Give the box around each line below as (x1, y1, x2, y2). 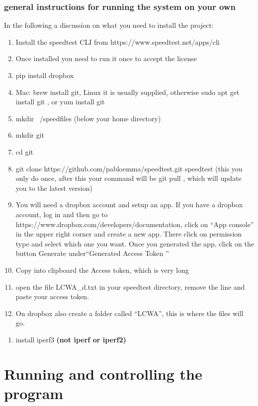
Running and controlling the (4, 363, 202, 384)
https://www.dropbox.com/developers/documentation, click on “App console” (15, 219, 254, 229)
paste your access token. (15, 291, 89, 302)
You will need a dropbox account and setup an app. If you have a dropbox (15, 199, 243, 210)
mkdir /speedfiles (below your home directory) (15, 113, 161, 123)
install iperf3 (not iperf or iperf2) (15, 334, 126, 344)
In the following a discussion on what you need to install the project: (4, 20, 214, 30)
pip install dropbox (15, 70, 74, 80)
